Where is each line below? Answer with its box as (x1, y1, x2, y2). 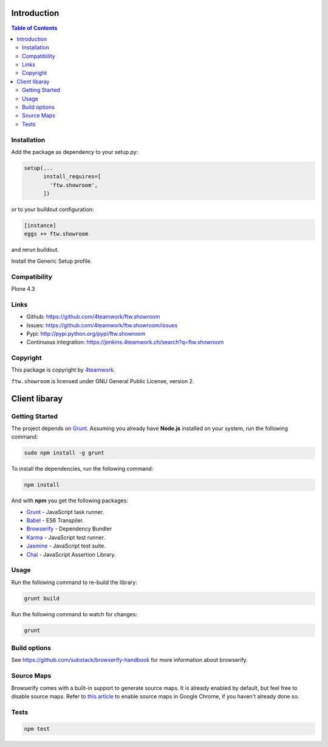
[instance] (24, 222, 56, 229)
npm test (24, 725, 50, 732)
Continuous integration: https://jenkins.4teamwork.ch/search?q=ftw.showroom (26, 338, 224, 346)
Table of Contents (11, 24, 58, 32)
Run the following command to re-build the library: (11, 578, 138, 586)
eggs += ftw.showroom (24, 231, 89, 237)
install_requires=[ (43, 173, 101, 180)
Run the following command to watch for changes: (11, 610, 138, 617)
